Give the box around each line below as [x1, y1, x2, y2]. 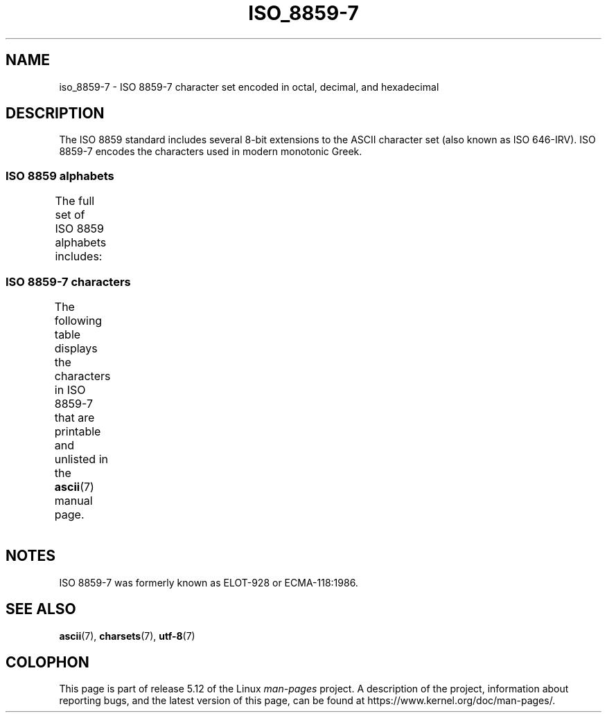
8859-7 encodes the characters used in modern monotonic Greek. [59, 145, 362, 158]
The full [55, 194, 95, 208]
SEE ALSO [6, 600, 76, 618]
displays [54, 341, 98, 355]
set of [55, 208, 85, 222]
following [54, 313, 103, 327]
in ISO [54, 382, 86, 397]
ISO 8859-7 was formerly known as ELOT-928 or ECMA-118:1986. [59, 576, 358, 589]
